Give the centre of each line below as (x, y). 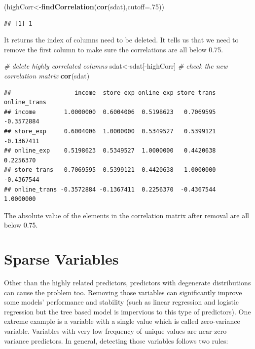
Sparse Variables (61, 259)
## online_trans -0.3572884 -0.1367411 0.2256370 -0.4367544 (110, 189)
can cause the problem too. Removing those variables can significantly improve (123, 292)
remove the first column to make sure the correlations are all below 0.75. (114, 49)
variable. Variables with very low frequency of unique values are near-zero (115, 330)
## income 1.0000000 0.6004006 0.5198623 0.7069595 (110, 112)
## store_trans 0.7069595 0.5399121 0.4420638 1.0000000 (110, 170)
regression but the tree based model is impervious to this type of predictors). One (127, 311)
